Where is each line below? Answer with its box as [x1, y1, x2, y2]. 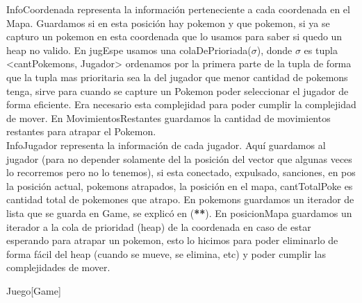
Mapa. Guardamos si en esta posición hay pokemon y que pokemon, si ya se [6, 15, 330, 30]
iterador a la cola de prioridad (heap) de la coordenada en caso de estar [6, 219, 311, 234]
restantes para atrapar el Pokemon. [6, 124, 156, 139]
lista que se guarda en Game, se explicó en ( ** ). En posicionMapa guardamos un [6, 205, 352, 220]
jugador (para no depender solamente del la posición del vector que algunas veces [6, 151, 352, 166]
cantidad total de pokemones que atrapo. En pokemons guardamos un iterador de [6, 192, 354, 207]
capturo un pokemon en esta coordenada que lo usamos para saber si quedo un [6, 29, 343, 44]
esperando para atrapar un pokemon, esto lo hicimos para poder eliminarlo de [6, 233, 338, 248]
